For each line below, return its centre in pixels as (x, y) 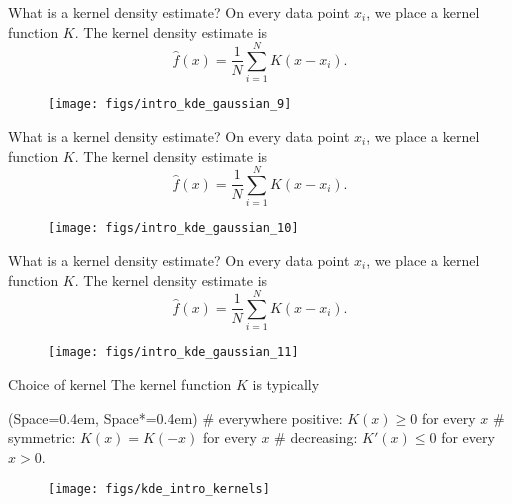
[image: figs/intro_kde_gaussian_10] (173, 228)
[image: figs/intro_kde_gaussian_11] (173, 352)
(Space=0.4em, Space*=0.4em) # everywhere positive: (175, 417)
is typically (286, 383)
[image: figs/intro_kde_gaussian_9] (170, 104)
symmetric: (42, 437)
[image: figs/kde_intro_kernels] (159, 489)
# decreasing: (316, 437)
